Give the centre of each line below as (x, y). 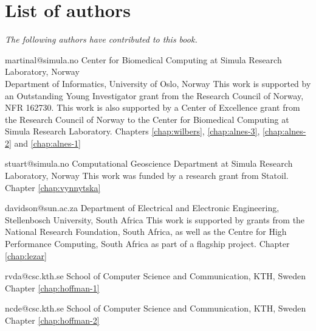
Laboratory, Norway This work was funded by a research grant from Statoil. (147, 176)
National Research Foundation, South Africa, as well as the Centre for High (146, 232)
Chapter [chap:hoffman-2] (52, 320)
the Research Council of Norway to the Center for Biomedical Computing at (147, 119)
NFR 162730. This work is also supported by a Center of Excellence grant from (153, 107)
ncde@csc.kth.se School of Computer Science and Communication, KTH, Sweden (156, 308)
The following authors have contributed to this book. (101, 39)
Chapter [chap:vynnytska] (53, 187)
